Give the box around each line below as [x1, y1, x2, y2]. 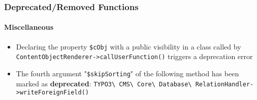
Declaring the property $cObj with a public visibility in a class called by [16, 41, 241, 52]
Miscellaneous [4, 22, 54, 32]
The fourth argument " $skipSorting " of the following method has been [16, 68, 239, 78]
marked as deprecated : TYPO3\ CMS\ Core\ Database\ [16, 78, 192, 88]
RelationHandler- [195, 80, 254, 88]
